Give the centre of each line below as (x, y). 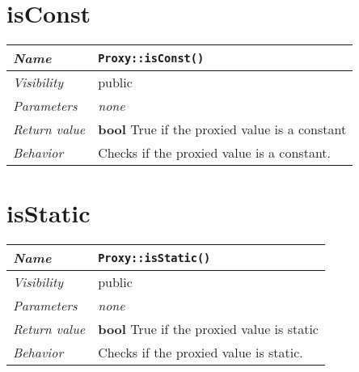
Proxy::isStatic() (154, 258)
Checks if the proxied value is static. (201, 353)
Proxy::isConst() (151, 58)
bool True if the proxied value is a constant (222, 129)
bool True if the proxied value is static (208, 329)
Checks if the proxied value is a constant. (215, 153)
